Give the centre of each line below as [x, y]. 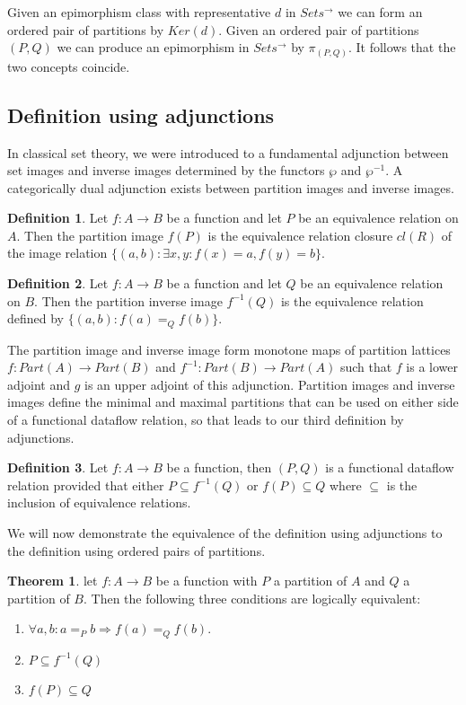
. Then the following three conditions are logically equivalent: [252, 598]
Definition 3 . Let [58, 467]
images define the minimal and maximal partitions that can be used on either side [233, 402]
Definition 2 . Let [58, 283]
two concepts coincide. [69, 66]
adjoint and [39, 384]
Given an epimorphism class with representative [139, 12]
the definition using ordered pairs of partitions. [136, 550]
